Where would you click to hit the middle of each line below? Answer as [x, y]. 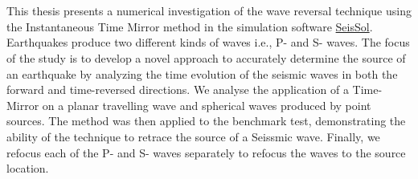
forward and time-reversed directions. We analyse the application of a [178, 89]
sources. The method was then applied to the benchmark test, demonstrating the [206, 121]
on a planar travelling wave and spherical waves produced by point [207, 105]
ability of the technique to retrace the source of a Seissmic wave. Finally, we [193, 136]
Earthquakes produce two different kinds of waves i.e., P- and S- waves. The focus [208, 42]
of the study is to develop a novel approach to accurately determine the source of [206, 57]
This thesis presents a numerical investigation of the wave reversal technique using [209, 11]
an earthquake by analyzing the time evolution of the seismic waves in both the [202, 73]
